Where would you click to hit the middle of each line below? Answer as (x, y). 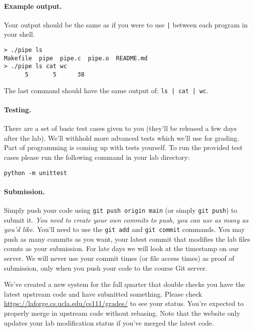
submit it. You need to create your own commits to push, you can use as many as (126, 219)
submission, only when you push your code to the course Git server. (106, 267)
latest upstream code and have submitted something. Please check (103, 293)
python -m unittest (35, 173)
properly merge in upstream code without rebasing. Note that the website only (122, 313)
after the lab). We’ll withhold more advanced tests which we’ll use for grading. (122, 138)
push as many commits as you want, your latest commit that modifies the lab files (127, 239)
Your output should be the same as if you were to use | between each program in (126, 24)
